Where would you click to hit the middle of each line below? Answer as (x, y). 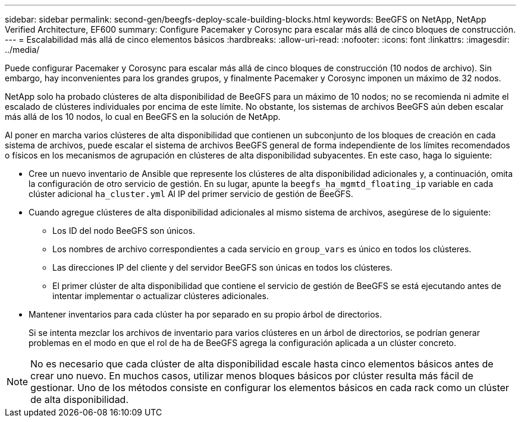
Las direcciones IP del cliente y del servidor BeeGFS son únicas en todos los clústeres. (222, 267)
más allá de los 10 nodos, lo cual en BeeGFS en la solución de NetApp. (143, 117)
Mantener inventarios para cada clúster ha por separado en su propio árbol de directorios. (205, 314)
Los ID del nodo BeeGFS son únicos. (124, 231)
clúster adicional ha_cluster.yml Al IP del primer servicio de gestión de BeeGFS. (191, 194)
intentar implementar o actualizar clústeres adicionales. (161, 296)
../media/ (22, 50)
